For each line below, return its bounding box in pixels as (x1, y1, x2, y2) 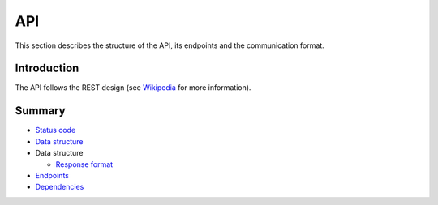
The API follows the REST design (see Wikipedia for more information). (15, 83, 251, 92)
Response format (55, 159, 114, 169)
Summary (15, 104, 66, 117)
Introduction (15, 62, 79, 75)
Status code (35, 126, 76, 135)
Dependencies (35, 182, 84, 192)
